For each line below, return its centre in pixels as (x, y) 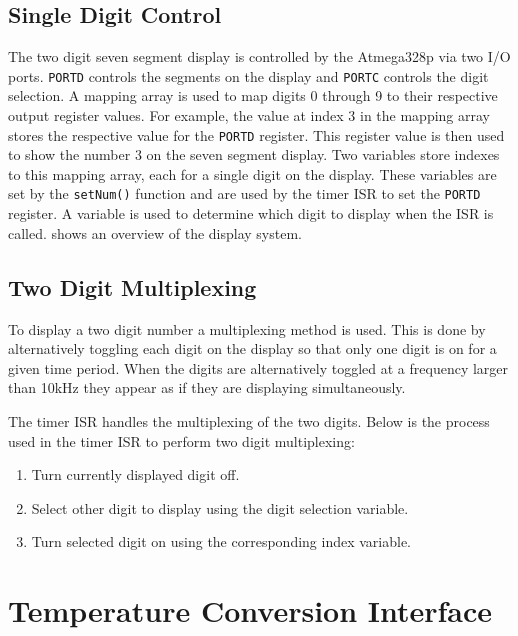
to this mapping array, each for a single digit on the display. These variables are (252, 173)
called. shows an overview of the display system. (155, 232)
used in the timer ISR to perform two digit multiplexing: (181, 440)
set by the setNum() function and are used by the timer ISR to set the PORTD (244, 193)
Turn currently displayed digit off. (135, 474)
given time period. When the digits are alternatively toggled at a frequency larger (258, 367)
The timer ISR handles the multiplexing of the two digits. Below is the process (249, 420)
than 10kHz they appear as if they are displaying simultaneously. (207, 387)
